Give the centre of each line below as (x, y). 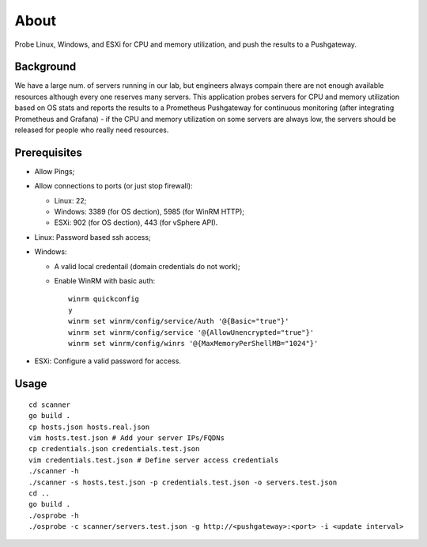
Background (45, 67)
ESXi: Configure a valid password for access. (108, 361)
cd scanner (50, 405)
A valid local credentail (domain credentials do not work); (147, 266)
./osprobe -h (54, 515)
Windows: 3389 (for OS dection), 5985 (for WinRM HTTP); (149, 212)
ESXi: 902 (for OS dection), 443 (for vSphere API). (136, 222)
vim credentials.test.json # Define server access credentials (154, 460)
